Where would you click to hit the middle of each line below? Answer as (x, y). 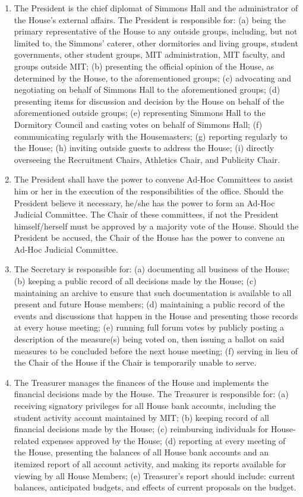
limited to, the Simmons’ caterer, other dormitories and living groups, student (156, 43)
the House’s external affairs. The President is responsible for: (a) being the (150, 19)
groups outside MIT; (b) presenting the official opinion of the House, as (144, 66)
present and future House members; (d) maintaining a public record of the (149, 304)
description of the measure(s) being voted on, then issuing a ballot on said (149, 339)
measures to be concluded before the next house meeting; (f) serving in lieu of (156, 350)
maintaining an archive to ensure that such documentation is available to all (153, 292)
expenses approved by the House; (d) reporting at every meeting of (164, 440)
